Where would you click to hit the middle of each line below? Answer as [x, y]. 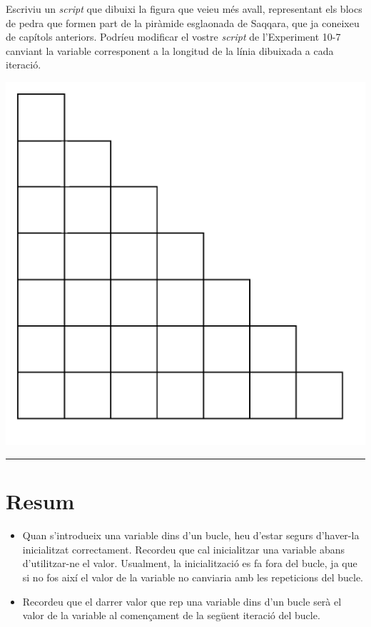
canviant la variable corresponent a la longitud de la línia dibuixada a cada [170, 50]
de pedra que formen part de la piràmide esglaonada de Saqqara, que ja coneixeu [183, 22]
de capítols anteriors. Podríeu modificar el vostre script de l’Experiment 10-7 [173, 37]
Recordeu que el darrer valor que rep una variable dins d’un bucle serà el [182, 601]
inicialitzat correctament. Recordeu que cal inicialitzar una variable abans [183, 549]
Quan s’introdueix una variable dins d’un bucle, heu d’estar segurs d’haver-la [191, 535]
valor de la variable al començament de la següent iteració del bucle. [171, 615]
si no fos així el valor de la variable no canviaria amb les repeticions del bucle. [193, 577]
